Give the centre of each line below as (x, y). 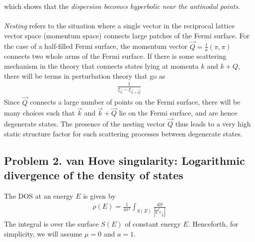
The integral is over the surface (51, 224)
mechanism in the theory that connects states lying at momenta (101, 66)
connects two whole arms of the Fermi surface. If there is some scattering (115, 56)
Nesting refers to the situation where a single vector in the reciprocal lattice (119, 26)
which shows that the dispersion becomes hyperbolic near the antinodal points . (122, 6)
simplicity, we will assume (43, 233)
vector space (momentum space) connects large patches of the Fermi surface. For (127, 35)
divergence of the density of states (94, 175)
